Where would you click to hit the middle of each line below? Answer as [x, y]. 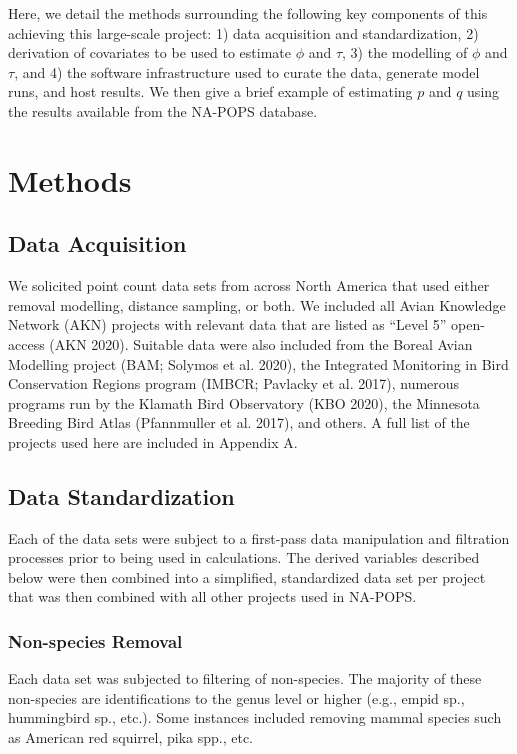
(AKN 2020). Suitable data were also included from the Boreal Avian [261, 343]
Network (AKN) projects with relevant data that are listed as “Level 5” [227, 324]
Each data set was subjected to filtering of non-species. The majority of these [245, 678]
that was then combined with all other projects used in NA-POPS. [212, 596]
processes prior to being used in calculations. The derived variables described [244, 557]
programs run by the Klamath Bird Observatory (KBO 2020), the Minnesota [244, 402]
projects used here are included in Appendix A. [153, 441]
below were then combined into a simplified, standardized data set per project [247, 576]
